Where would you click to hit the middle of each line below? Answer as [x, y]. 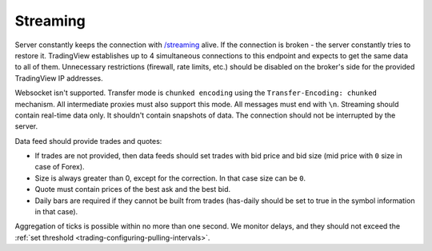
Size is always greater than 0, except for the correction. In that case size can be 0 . [170, 178]
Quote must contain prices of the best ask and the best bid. [133, 189]
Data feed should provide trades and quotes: [88, 141]
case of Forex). [60, 167]
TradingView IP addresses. [59, 78]
